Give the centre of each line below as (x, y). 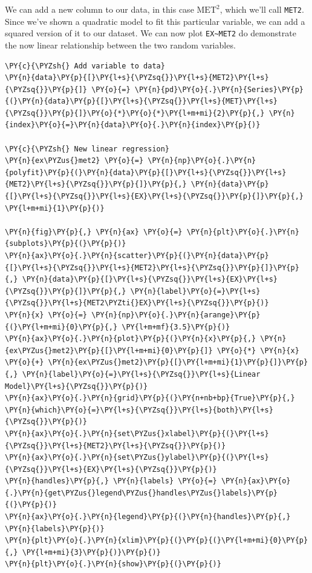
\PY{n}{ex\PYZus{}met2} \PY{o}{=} (74, 161)
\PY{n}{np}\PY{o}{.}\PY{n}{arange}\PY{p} (176, 315)
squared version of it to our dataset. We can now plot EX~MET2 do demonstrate (151, 33)
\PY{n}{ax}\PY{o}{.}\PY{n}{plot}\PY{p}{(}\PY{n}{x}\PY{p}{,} (131, 339)
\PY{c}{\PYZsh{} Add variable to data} (85, 66)
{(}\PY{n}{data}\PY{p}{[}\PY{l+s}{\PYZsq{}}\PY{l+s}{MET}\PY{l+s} (141, 101)
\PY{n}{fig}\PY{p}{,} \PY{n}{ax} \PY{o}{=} (94, 232)
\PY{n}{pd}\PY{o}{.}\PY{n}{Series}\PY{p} (219, 89)
